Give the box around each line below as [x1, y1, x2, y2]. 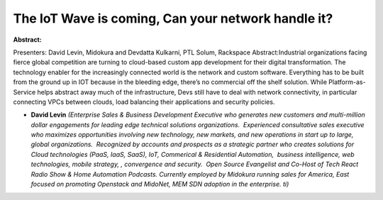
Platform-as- [328, 78, 366, 86]
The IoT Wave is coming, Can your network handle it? [13, 11, 333, 26]
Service [13, 88, 36, 96]
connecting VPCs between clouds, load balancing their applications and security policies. [13, 98, 275, 106]
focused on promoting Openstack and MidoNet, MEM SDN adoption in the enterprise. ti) [30, 180, 289, 189]
